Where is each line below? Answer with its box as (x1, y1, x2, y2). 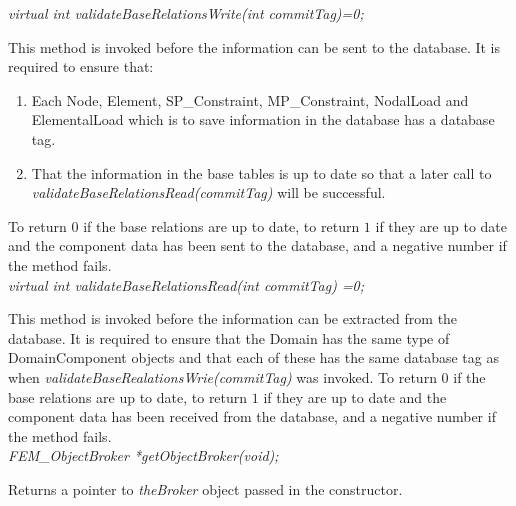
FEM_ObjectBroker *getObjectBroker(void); (8, 445, 279, 466)
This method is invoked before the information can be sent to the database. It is (8, 36, 501, 57)
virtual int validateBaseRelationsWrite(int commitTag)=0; (8, 3, 364, 23)
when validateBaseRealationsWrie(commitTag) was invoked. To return (8, 366, 437, 387)
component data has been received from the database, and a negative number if (8, 406, 496, 427)
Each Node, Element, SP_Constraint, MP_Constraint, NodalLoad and (31, 89, 469, 110)
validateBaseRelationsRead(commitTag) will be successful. (31, 182, 386, 203)
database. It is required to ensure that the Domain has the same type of (8, 327, 450, 348)
